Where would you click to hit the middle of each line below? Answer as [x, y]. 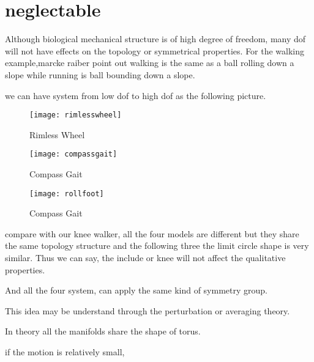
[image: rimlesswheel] [76, 115]
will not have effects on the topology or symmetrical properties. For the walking [155, 50]
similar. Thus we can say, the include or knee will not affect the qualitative [145, 258]
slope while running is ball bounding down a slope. [100, 74]
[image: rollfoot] [67, 194]
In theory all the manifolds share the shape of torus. [103, 331]
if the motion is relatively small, [65, 352]
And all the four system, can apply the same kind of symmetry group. [136, 290]
